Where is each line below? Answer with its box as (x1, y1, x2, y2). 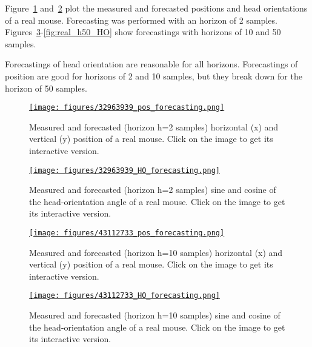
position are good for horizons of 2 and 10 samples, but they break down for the (5, 69, 302, 82)
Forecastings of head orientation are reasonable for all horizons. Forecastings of (5, 58, 298, 70)
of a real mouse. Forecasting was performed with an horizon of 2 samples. (5, 13, 277, 26)
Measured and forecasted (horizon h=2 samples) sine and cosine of (29, 183, 276, 196)
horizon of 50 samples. (5, 81, 87, 94)
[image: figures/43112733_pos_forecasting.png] (29, 229, 225, 238)
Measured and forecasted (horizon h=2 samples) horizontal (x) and (29, 120, 279, 133)
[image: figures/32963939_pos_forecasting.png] (29, 103, 225, 112)
